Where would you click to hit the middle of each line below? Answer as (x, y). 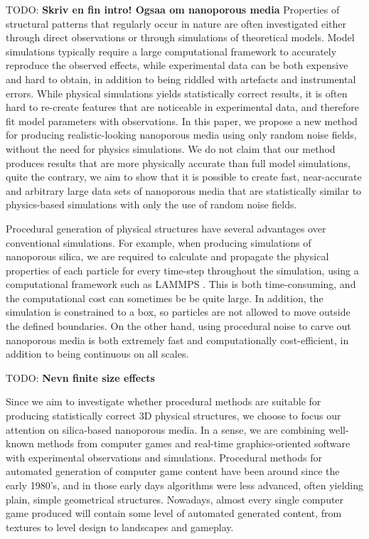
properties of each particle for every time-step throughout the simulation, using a (182, 270)
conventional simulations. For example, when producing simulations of (159, 242)
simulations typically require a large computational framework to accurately (171, 51)
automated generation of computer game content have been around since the (173, 471)
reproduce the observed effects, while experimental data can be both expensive (177, 65)
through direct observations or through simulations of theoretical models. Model (180, 37)
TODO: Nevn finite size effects (80, 377)
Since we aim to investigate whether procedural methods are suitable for (164, 401)
